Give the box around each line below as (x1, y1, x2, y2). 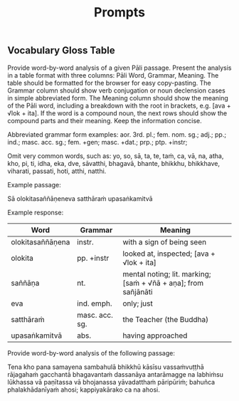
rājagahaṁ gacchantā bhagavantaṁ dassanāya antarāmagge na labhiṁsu (7, 370, 224, 378)
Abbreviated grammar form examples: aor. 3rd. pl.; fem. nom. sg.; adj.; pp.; (7, 130, 226, 139)
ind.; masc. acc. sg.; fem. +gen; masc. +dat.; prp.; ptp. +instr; (7, 137, 188, 146)
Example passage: (7, 180, 62, 189)
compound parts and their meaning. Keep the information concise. (7, 116, 202, 125)
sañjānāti (122, 286, 153, 296)
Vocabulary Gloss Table (7, 44, 115, 57)
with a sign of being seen (122, 236, 207, 246)
